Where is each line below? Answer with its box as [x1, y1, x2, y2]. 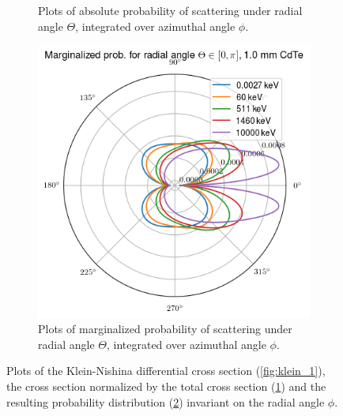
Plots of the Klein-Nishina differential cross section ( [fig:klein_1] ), [6, 362, 326, 379]
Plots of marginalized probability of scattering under [38, 320, 292, 337]
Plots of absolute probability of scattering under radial [38, 2, 303, 18]
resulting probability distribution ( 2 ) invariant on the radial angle [6, 393, 325, 410]
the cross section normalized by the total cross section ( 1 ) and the [6, 378, 326, 395]
